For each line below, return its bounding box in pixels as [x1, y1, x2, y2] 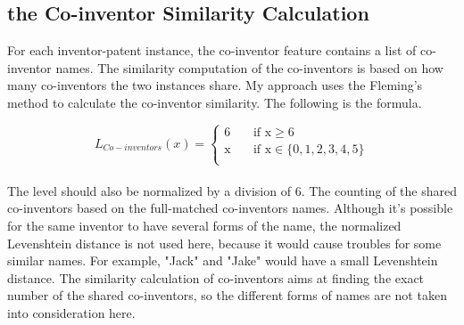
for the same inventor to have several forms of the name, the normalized [7, 215, 402, 234]
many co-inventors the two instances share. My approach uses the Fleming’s [7, 76, 423, 94]
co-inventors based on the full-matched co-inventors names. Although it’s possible [7, 199, 453, 217]
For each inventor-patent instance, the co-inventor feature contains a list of [7, 41, 417, 60]
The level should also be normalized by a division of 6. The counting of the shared [7, 181, 457, 199]
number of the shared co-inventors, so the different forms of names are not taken [7, 286, 447, 305]
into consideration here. [7, 303, 136, 321]
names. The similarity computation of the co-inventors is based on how [55, 58, 443, 77]
